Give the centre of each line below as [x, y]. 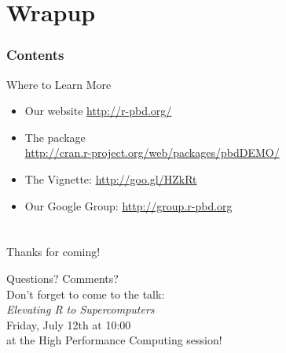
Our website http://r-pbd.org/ [98, 111]
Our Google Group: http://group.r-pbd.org [128, 205]
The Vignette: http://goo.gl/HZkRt [111, 178]
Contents [35, 55]
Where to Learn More [59, 84]
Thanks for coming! [53, 252]
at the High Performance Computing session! [114, 340]
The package [55, 137]
